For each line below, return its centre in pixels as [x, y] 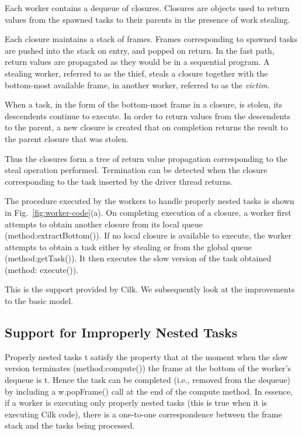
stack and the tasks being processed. [70, 425]
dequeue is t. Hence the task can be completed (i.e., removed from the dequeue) [148, 380]
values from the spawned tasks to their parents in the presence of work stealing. [147, 19]
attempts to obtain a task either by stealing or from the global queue [129, 246]
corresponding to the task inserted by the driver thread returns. [119, 181]
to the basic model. [39, 301]
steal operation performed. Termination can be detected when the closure [136, 170]
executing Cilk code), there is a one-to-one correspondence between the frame [143, 414]
